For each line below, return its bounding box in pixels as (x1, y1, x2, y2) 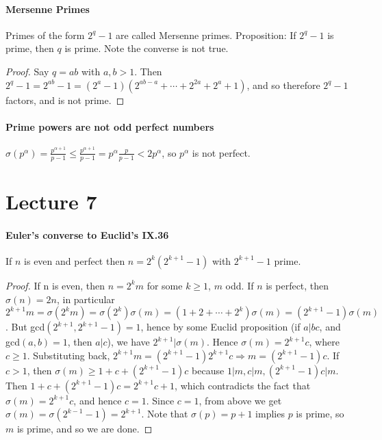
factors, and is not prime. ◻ (5, 92, 125, 107)
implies (255, 406, 285, 421)
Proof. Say (5, 64, 49, 78)
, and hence (73, 393, 122, 407)
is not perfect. (192, 145, 251, 159)
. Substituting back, (27, 348, 110, 362)
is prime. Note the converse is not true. (64, 41, 229, 55)
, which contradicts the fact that (175, 378, 311, 392)
